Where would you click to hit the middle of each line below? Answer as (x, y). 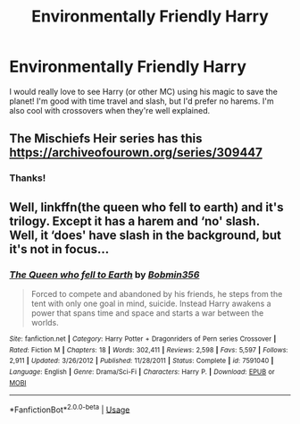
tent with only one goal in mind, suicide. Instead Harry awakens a (151, 303)
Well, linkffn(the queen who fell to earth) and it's (146, 207)
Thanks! (28, 178)
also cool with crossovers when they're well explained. (110, 110)
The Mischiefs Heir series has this (106, 139)
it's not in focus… (59, 249)
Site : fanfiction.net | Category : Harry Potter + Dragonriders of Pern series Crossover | (143, 339)
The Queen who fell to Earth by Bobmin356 (104, 275)
